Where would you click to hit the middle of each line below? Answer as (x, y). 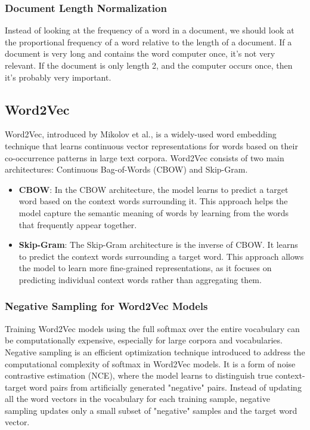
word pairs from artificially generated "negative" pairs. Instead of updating (165, 387)
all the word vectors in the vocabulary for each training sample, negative (137, 399)
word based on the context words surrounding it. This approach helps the (153, 201)
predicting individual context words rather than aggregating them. (140, 279)
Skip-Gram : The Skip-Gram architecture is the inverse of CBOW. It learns (158, 245)
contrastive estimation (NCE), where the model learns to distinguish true (139, 375)
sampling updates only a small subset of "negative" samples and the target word (151, 410)
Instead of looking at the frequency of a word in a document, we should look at (150, 30)
